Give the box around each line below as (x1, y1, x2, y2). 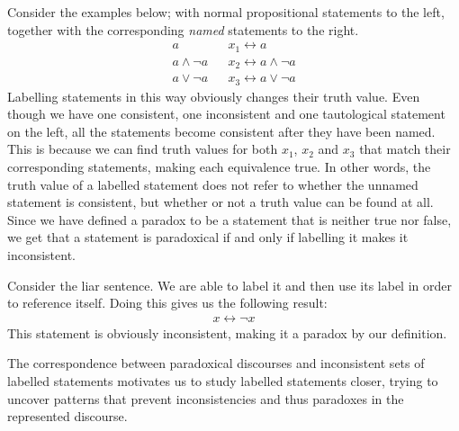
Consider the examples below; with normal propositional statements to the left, (7, 3, 445, 21)
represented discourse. (7, 407, 128, 426)
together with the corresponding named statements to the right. (7, 20, 359, 39)
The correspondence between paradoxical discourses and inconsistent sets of (7, 354, 425, 373)
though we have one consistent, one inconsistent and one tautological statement (7, 104, 445, 123)
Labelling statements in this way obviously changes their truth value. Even (7, 86, 420, 105)
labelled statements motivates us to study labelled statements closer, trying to (7, 371, 438, 390)
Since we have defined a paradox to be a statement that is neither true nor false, (7, 210, 452, 229)
